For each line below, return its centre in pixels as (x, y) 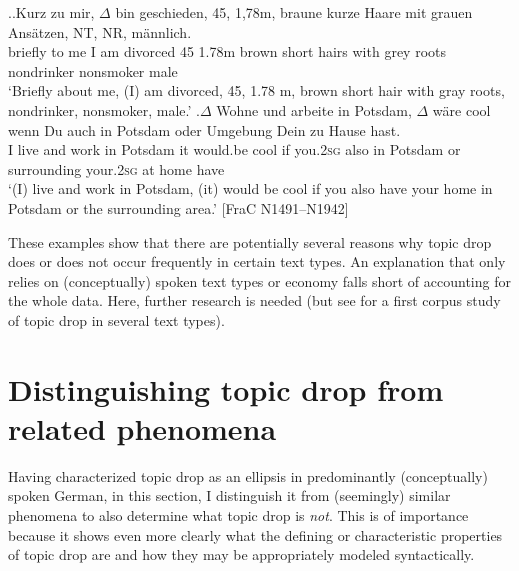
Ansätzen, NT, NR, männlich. (100, 31)
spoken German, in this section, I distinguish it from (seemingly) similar (229, 495)
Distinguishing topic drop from (226, 388)
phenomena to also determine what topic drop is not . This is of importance (238, 515)
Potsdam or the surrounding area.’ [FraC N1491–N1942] (178, 207)
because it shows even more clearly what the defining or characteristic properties (255, 534)
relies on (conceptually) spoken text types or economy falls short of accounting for (259, 280)
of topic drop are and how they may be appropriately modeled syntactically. (241, 554)
